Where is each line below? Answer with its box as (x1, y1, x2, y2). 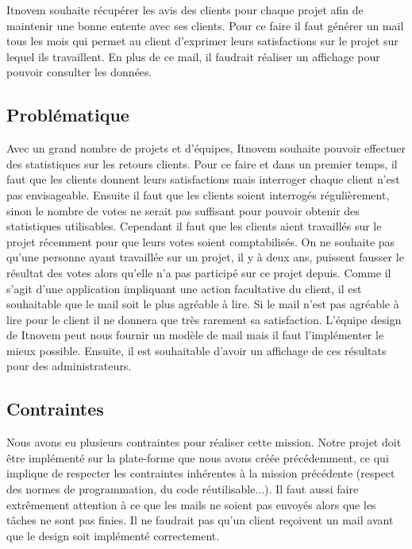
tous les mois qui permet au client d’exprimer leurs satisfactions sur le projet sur (6, 33, 399, 49)
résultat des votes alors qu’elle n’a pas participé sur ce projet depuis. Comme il (6, 264, 391, 280)
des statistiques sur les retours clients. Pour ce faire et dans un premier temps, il (6, 155, 398, 172)
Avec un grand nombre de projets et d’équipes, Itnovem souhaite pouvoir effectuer (6, 140, 406, 157)
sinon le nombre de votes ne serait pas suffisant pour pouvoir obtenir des (6, 202, 360, 218)
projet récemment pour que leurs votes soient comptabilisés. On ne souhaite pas (6, 233, 395, 249)
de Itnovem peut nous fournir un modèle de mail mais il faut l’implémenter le (6, 327, 384, 343)
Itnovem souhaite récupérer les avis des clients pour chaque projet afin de (6, 2, 364, 17)
